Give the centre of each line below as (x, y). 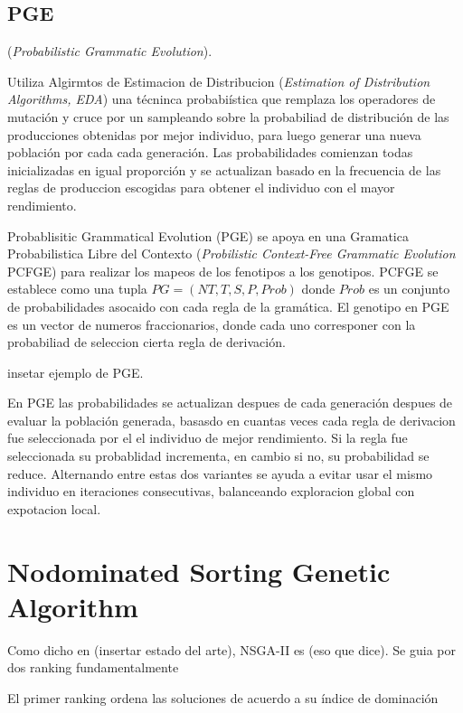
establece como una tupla (77, 289)
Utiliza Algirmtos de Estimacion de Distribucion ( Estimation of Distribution (219, 81)
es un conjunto (409, 289)
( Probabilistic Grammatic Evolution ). (110, 51)
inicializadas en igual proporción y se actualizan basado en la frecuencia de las (224, 169)
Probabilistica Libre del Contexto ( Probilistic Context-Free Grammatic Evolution (231, 253)
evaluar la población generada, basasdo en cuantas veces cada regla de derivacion (231, 420)
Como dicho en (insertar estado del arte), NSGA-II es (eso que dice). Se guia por (231, 649)
